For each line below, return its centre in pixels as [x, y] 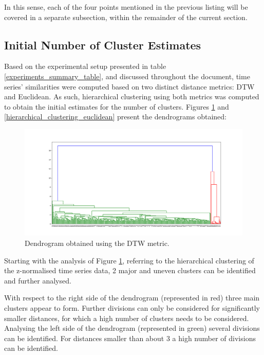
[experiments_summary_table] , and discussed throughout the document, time [127, 76]
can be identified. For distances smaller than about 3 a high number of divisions [130, 338]
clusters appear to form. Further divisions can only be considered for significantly [132, 307]
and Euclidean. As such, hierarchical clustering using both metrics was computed [132, 96]
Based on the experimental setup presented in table [85, 66]
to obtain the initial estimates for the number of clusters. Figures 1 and [117, 106]
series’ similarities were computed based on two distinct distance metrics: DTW [129, 86]
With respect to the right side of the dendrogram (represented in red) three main [132, 298]
